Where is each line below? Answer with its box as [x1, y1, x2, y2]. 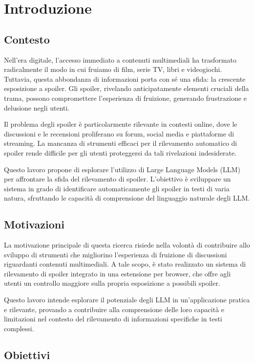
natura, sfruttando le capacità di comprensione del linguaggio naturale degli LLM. [4, 193, 250, 203]
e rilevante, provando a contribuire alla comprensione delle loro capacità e [4, 304, 225, 314]
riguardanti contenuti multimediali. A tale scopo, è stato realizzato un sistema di [4, 259, 246, 269]
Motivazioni [4, 217, 64, 232]
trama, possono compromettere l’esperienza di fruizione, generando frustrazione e [4, 92, 247, 103]
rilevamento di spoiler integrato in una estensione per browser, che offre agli [4, 268, 231, 278]
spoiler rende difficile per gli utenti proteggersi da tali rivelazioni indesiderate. [4, 147, 237, 158]
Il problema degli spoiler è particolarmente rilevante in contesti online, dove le [4, 119, 237, 129]
